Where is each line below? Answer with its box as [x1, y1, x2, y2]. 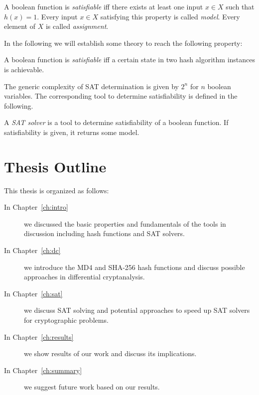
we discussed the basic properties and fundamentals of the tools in [24, 218, 226, 229]
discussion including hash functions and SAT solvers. [24, 228, 185, 239]
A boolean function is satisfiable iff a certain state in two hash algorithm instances [4, 54, 256, 65]
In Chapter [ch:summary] [4, 365, 82, 375]
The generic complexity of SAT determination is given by [4, 81, 179, 91]
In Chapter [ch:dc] [4, 245, 61, 256]
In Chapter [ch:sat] [4, 288, 63, 298]
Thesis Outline [4, 156, 107, 176]
